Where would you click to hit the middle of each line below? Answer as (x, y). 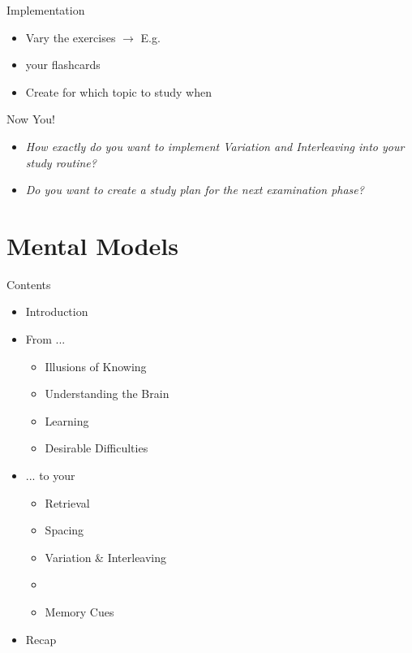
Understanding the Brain (107, 394)
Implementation (46, 10)
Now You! (31, 119)
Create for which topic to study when (119, 91)
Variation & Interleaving (106, 557)
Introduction (57, 311)
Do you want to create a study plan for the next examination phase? (195, 190)
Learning (67, 420)
